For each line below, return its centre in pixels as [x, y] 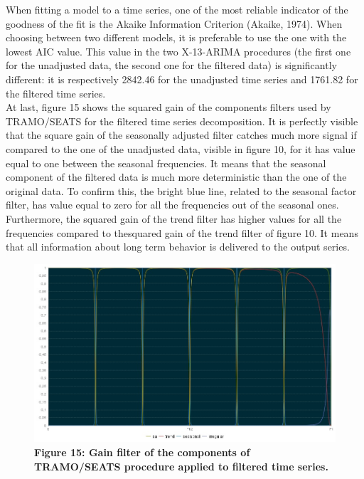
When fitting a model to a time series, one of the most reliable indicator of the [177, 9]
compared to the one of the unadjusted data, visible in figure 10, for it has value [181, 148]
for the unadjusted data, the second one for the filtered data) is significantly [171, 65]
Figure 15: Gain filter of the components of [142, 452]
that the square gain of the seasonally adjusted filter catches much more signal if [181, 135]
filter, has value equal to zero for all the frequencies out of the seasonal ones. [172, 205]
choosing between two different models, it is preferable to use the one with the [176, 37]
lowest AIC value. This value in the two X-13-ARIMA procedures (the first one [178, 51]
